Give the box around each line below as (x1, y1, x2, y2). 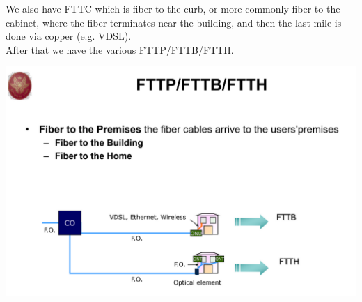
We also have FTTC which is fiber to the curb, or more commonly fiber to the (6, 1, 340, 15)
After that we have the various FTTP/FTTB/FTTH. (6, 42, 234, 56)
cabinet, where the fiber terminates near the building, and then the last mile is (6, 15, 342, 29)
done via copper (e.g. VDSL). (6, 29, 132, 43)
